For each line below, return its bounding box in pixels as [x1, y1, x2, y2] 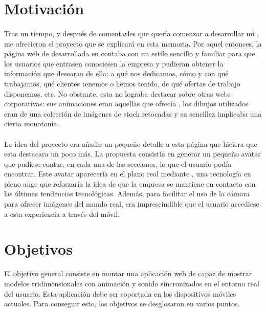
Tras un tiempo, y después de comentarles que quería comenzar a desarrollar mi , [4, 28, 259, 38]
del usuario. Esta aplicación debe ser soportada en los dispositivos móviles [4, 288, 236, 299]
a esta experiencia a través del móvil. [4, 208, 120, 219]
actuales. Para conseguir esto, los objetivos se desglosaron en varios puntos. [4, 298, 240, 309]
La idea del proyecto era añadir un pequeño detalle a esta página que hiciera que [4, 138, 257, 149]
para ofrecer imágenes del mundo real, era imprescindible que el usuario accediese [4, 198, 259, 209]
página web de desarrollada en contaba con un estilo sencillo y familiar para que [4, 48, 255, 59]
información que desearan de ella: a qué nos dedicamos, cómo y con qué [4, 68, 229, 79]
